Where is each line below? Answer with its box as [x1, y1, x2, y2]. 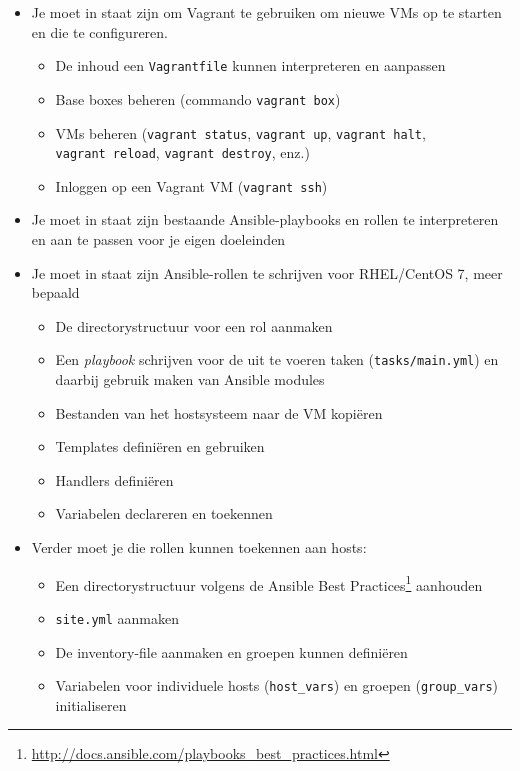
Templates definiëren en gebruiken [55, 436, 265, 457]
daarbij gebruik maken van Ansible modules [55, 369, 325, 390]
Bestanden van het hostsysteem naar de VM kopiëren [55, 402, 383, 423]
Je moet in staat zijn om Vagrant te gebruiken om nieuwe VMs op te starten [31, 2, 502, 22]
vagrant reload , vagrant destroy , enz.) [55, 142, 310, 163]
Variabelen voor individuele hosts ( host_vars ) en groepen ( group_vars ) [55, 675, 498, 696]
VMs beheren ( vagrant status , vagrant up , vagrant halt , [55, 122, 426, 143]
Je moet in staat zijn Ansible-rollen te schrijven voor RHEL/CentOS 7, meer [31, 262, 503, 283]
